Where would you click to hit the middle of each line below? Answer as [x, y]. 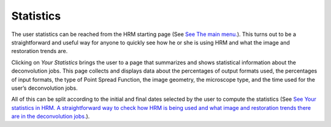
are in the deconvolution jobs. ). [51, 117]
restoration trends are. [40, 51]
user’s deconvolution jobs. [44, 88]
